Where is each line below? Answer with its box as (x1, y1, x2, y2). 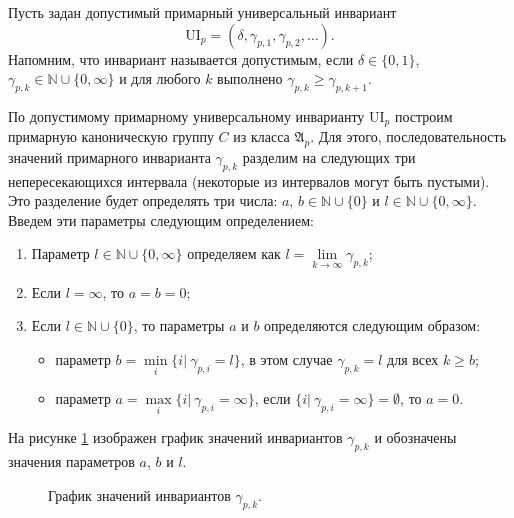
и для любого (119, 68, 201, 89)
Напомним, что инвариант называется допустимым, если (8, 48, 354, 69)
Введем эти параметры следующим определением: (8, 209, 314, 230)
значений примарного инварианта (8, 146, 211, 167)
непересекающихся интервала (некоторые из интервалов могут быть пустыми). (8, 170, 490, 191)
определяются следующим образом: (264, 315, 481, 336)
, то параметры (133, 315, 225, 336)
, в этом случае (240, 348, 333, 369)
